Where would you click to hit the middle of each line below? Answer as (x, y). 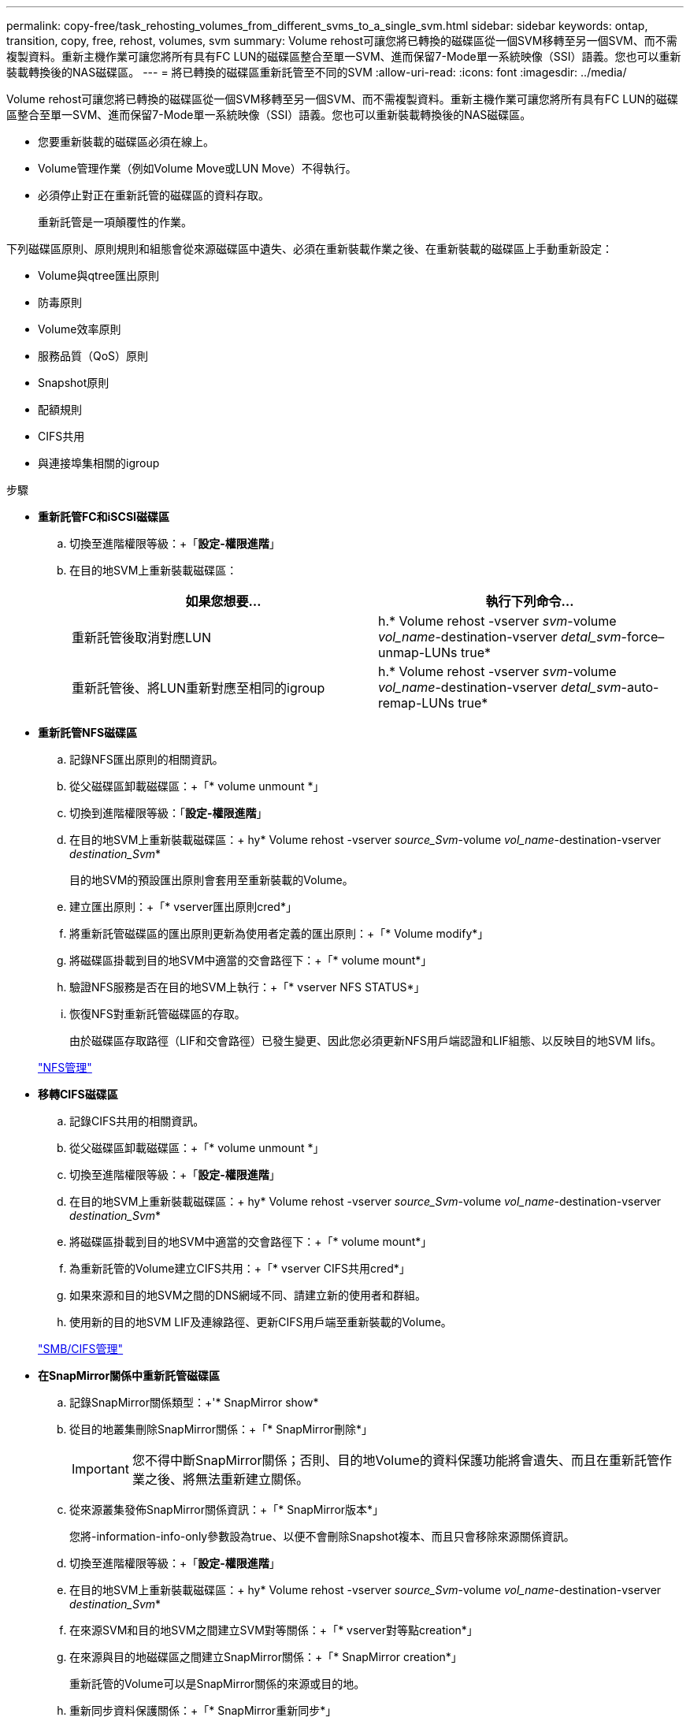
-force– (643, 637)
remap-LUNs (416, 703)
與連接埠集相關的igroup (99, 463)
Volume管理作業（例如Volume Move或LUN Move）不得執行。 (197, 168)
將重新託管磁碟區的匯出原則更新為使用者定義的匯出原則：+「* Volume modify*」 (279, 933)
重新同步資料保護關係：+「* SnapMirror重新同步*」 (203, 1710)
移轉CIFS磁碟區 (78, 1094)
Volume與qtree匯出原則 (98, 275)
